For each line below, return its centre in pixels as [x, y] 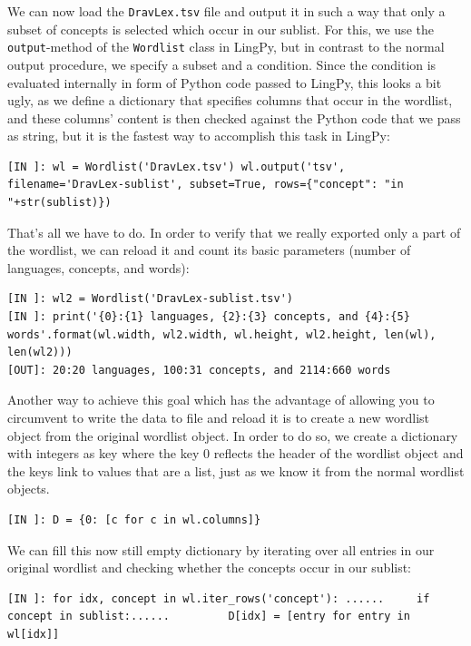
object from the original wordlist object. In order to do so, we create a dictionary [233, 435]
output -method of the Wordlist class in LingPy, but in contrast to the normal [226, 47]
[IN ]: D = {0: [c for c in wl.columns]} [134, 519]
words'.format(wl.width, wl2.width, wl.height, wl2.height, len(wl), [222, 334]
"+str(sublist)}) [59, 203]
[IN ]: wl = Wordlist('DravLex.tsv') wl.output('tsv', [177, 166]
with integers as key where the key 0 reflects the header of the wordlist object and [235, 453]
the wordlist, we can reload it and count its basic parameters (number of [209, 250]
